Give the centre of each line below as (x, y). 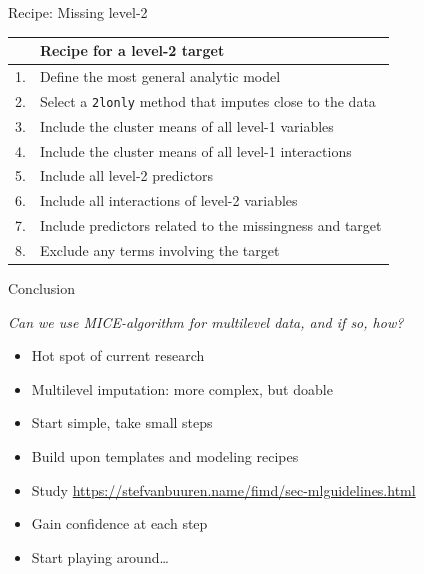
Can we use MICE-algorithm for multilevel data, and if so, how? (206, 321)
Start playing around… (100, 556)
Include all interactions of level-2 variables (168, 200)
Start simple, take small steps (122, 422)
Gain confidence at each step (119, 523)
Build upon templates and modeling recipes (165, 455)
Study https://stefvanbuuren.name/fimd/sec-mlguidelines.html (223, 489)
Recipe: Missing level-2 (78, 12)
